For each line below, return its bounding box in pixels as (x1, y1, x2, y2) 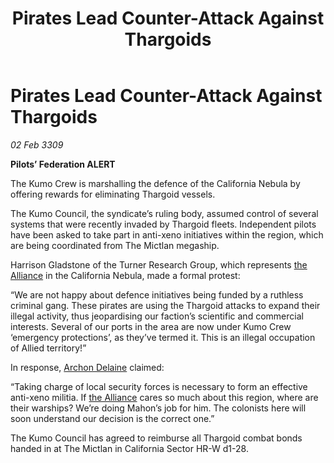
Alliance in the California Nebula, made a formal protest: (10, 269, 241, 281)
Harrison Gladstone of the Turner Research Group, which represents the (10, 258, 308, 271)
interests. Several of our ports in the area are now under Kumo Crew (10, 320, 292, 332)
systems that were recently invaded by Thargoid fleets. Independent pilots (10, 218, 317, 230)
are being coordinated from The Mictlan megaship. (10, 239, 220, 251)
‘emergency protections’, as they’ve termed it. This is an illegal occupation (10, 331, 316, 343)
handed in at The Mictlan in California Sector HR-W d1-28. (10, 442, 249, 454)
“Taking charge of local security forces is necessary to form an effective (10, 380, 308, 392)
